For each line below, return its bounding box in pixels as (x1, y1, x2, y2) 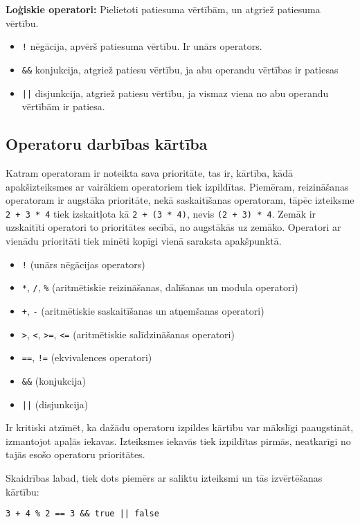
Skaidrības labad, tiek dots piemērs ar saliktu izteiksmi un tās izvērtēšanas (6, 470, 323, 484)
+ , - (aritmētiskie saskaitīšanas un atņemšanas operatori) (21, 303, 264, 317)
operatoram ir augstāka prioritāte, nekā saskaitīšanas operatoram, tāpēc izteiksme (6, 193, 354, 207)
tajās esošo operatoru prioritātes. (6, 447, 145, 462)
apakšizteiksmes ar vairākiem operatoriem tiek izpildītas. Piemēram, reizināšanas (6, 179, 349, 193)
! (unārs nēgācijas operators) (21, 256, 145, 271)
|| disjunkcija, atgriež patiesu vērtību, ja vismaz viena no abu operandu (21, 85, 329, 100)
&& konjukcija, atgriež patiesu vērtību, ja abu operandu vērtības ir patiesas (21, 62, 339, 76)
